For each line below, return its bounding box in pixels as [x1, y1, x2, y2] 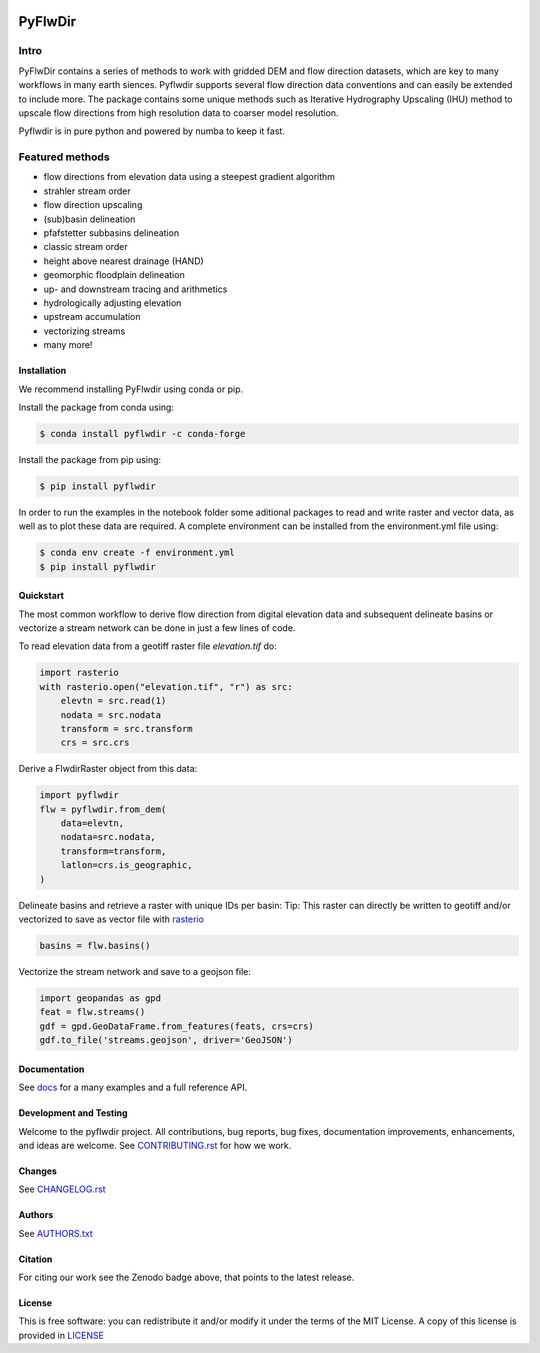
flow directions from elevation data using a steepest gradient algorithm [43, 171, 335, 183]
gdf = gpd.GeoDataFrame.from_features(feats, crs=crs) [39, 1020, 314, 1032]
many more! [43, 339, 93, 351]
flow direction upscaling [43, 199, 143, 211]
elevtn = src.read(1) [60, 695, 167, 707]
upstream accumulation [43, 311, 141, 323]
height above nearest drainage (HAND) [43, 255, 204, 267]
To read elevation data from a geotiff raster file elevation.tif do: [18, 640, 277, 652]
